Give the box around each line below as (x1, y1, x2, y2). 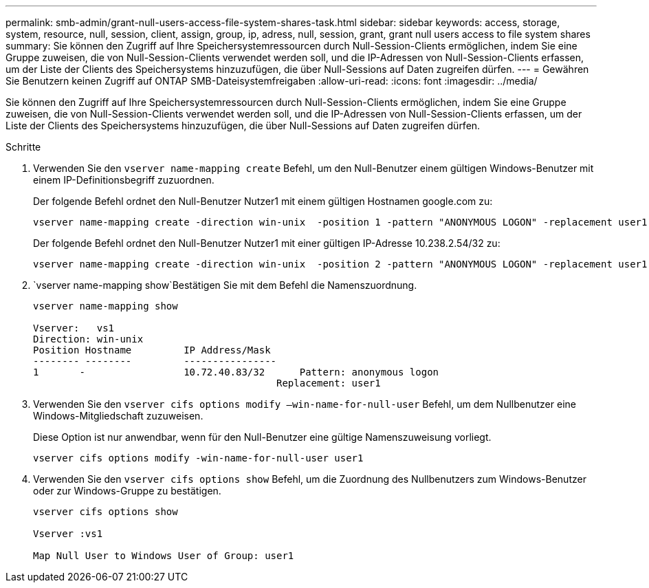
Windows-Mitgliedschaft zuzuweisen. (33, 410, 203, 422)
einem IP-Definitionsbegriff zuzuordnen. (33, 174, 214, 186)
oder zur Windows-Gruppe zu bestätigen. (33, 485, 221, 497)
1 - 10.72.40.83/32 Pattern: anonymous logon (33, 367, 439, 378)
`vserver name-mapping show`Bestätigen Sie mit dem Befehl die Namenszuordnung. (33, 279, 417, 291)
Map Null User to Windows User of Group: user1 (33, 550, 294, 561)
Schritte (5, 141, 41, 153)
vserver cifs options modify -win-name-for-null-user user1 (33, 453, 364, 464)
